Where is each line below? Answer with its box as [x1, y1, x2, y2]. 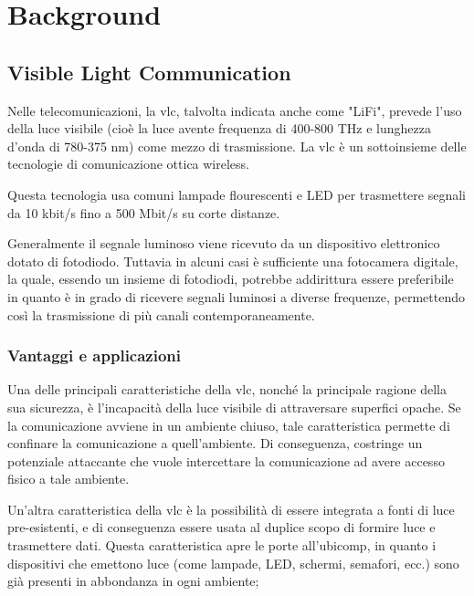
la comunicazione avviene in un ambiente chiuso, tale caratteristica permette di [7, 415, 450, 434]
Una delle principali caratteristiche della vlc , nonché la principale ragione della [7, 380, 447, 399]
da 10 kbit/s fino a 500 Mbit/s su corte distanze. [7, 203, 280, 222]
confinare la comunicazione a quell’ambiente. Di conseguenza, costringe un [7, 434, 423, 453]
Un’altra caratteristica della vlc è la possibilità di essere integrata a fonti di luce [7, 499, 455, 518]
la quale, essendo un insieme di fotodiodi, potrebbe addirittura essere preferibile [7, 269, 454, 288]
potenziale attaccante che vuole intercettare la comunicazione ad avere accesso [7, 451, 445, 470]
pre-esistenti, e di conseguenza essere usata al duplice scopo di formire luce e [7, 518, 436, 537]
